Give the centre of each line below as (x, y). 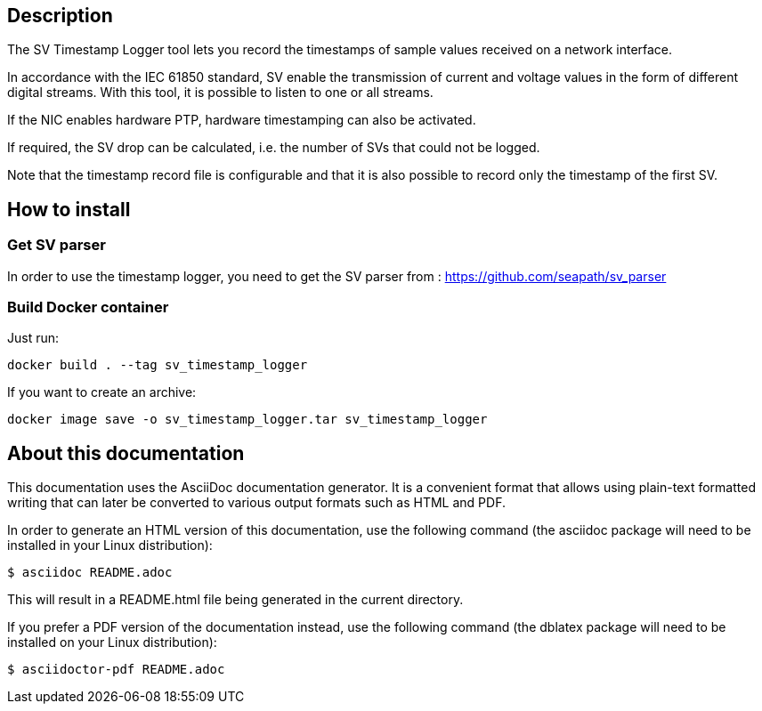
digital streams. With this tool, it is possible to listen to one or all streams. (220, 93)
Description (60, 16)
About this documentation (126, 453)
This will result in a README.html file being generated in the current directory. (235, 600)
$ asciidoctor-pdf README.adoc (116, 670)
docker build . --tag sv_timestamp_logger (158, 365)
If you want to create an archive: (102, 392)
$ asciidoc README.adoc (90, 573)
